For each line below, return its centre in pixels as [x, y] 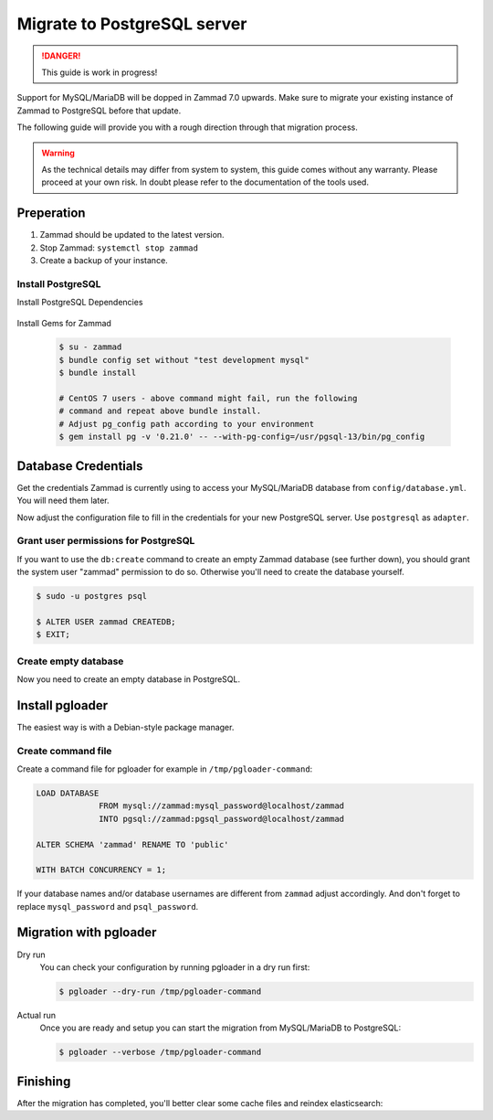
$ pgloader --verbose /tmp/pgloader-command [160, 1052]
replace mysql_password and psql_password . [108, 906]
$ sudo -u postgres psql [92, 596]
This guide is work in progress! [100, 72]
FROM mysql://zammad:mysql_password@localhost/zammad [222, 806]
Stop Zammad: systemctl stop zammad [119, 248]
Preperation [51, 213]
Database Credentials [80, 466]
